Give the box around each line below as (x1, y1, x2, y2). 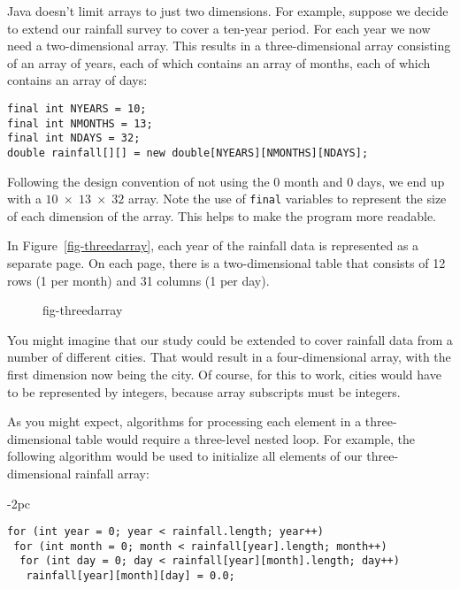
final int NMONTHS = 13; (7, 117, 153, 130)
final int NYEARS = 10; (7, 102, 147, 115)
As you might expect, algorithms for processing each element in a (7, 412, 362, 431)
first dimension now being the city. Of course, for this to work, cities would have (7, 365, 441, 383)
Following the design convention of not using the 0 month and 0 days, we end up (7, 172, 445, 190)
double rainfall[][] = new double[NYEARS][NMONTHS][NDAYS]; (7, 146, 369, 159)
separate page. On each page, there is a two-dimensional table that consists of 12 (7, 254, 446, 272)
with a (7, 189, 42, 208)
